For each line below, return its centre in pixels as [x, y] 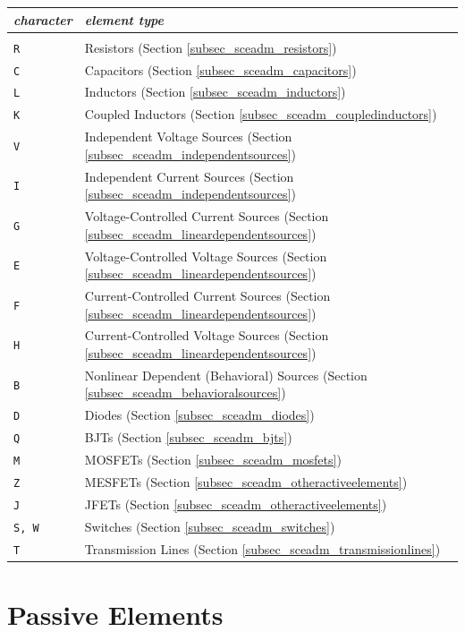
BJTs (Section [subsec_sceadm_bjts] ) [188, 437]
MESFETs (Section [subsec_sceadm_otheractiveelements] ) [246, 482]
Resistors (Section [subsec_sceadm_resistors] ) [211, 47]
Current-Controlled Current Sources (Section [207, 295]
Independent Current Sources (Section [189, 176]
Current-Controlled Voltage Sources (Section [207, 335]
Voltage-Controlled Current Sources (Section [207, 216]
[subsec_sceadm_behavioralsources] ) [185, 393]
